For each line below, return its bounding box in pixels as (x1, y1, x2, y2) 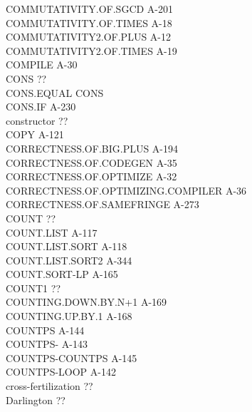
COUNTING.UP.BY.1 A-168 (6, 309, 132, 324)
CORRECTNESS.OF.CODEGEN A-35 (6, 155, 177, 170)
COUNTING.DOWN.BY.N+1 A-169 (6, 294, 167, 309)
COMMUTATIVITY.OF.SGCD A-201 (6, 1, 174, 16)
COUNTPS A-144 (6, 322, 85, 337)
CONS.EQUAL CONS (6, 85, 104, 100)
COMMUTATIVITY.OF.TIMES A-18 (6, 15, 172, 30)
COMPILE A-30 (6, 57, 78, 72)
